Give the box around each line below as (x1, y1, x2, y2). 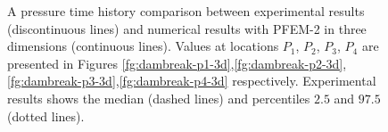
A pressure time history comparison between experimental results (7, 2, 365, 20)
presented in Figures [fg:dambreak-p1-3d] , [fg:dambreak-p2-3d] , (7, 54, 347, 72)
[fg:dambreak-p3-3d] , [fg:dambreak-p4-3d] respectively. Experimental (7, 71, 376, 90)
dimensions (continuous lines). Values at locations (7, 37, 279, 55)
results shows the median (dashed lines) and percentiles (7, 88, 310, 107)
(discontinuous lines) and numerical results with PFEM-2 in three (7, 19, 367, 37)
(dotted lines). (7, 106, 85, 125)
